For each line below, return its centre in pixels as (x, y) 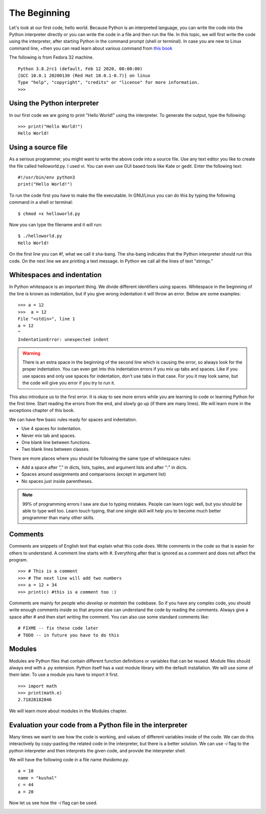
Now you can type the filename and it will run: (56, 225)
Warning (31, 353)
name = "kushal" (37, 778)
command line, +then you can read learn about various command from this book (91, 48)
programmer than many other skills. (58, 518)
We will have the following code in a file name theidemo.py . (69, 759)
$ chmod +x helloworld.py (49, 214)
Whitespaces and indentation (55, 275)
